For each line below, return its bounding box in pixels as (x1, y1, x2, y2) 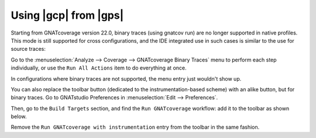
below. (11, 113, 27, 120)
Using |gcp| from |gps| (11, 9, 124, 22)
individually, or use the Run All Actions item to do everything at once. (11, 64, 187, 71)
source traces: (11, 46, 46, 53)
